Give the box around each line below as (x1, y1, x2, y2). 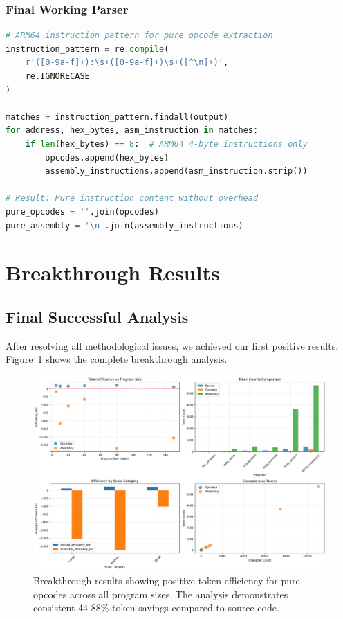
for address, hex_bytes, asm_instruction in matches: (6, 125, 259, 136)
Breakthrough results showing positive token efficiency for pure (33, 573, 300, 588)
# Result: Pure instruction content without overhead (6, 193, 259, 204)
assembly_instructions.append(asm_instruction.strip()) (45, 166, 308, 177)
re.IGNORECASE (25, 71, 90, 81)
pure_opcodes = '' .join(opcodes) (6, 206, 159, 217)
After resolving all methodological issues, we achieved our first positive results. (6, 338, 339, 352)
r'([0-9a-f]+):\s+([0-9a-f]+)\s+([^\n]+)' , (25, 57, 229, 68)
